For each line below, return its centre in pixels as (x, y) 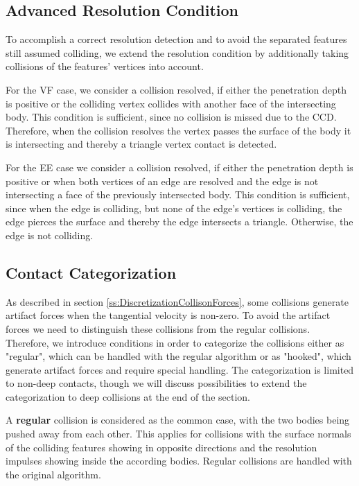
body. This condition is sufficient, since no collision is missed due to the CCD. (171, 117)
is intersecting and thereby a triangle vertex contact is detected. (141, 144)
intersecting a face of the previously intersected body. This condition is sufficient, (178, 194)
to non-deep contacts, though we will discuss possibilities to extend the (156, 383)
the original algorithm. (53, 474)
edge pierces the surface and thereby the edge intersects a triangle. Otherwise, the (179, 222)
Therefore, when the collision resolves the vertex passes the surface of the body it (178, 130)
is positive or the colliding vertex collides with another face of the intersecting (171, 103)
